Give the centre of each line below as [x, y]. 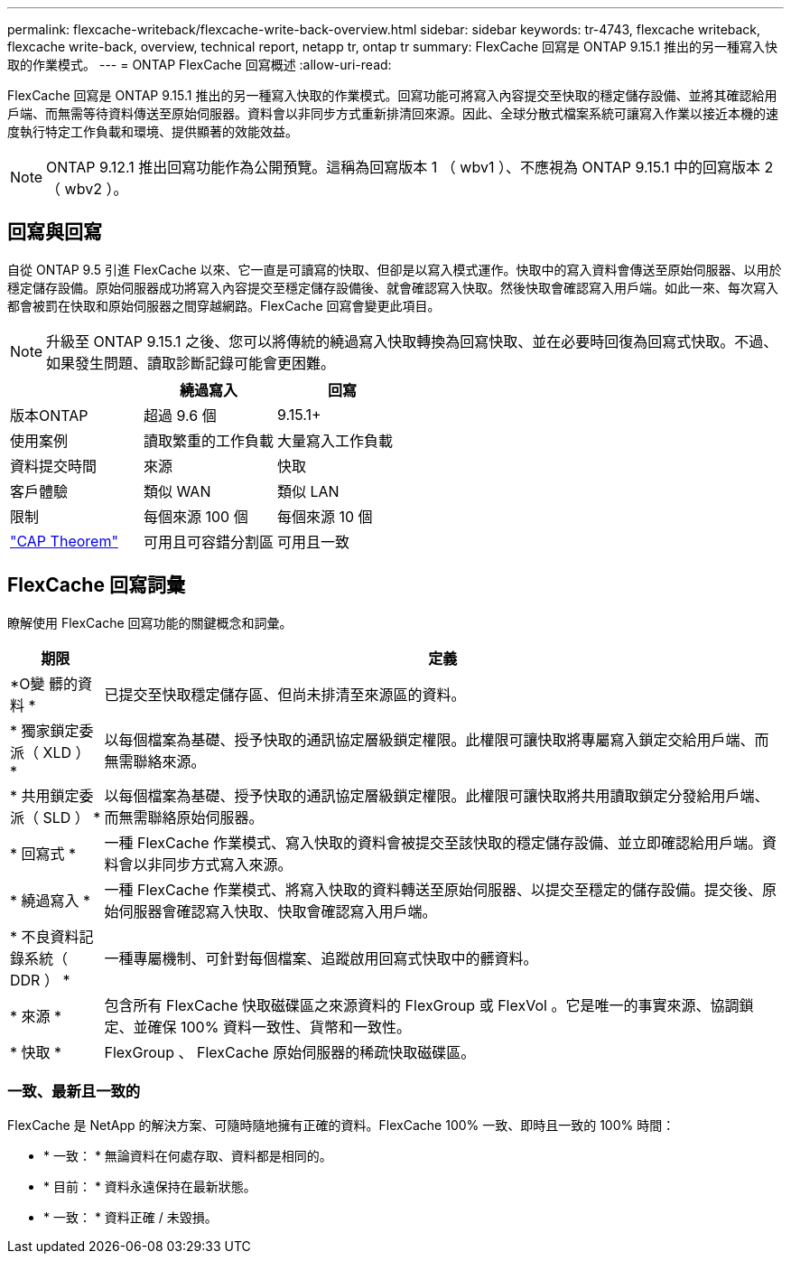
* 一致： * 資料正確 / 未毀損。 [130, 1218]
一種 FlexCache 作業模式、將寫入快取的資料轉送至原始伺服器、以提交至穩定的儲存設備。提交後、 [433, 889]
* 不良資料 [45, 936]
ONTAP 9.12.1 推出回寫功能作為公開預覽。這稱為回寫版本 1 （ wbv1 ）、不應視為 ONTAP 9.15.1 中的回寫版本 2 [410, 167]
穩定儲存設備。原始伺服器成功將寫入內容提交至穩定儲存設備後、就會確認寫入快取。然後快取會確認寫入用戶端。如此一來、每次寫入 [393, 287]
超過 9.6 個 [180, 415]
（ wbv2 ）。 [87, 189]
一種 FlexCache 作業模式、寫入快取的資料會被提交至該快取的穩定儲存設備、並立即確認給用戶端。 [433, 842]
